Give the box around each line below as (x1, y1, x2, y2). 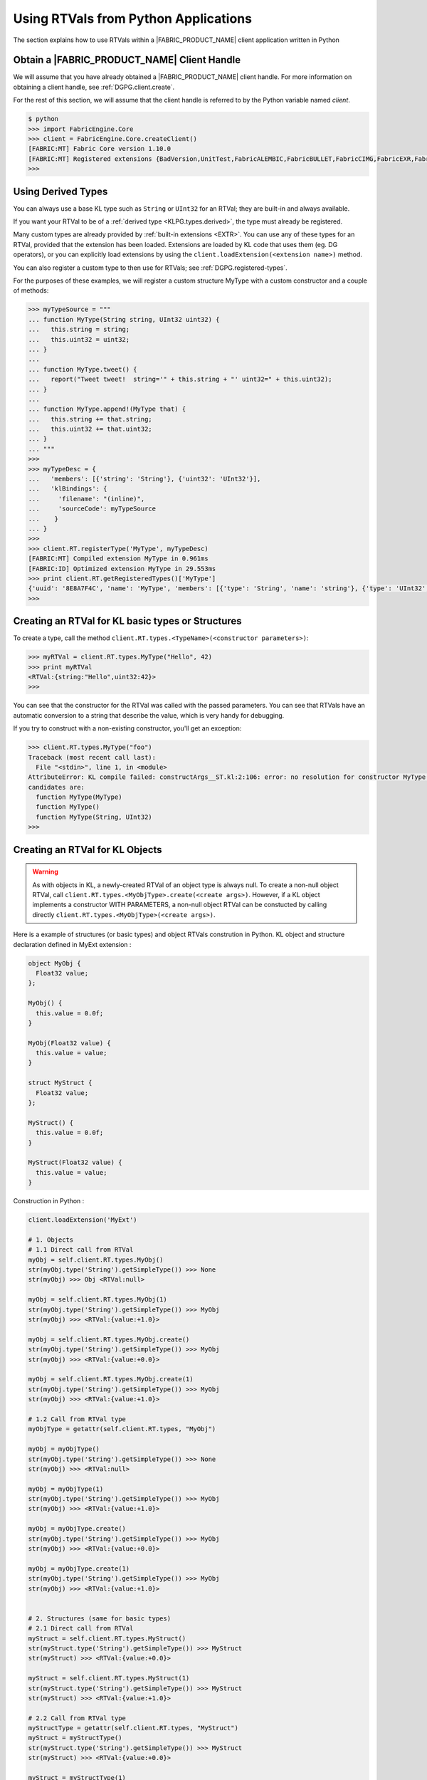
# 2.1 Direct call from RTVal (28, 1624, 134, 1633)
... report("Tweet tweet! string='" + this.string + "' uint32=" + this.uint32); (28, 375, 332, 384)
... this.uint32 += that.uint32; (28, 425, 152, 434)
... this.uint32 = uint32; (28, 335, 130, 343)
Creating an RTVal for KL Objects (13, 844, 163, 856)
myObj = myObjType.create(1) (28, 1564, 130, 1573)
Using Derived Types (13, 185, 108, 197)
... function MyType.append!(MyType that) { (28, 405, 186, 413)
